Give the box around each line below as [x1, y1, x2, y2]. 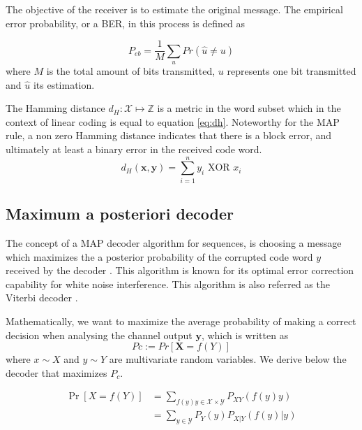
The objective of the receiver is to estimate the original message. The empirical [6, 2, 343, 16]
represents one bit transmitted [227, 64, 356, 78]
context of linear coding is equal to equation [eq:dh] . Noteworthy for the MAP [6, 114, 340, 129]
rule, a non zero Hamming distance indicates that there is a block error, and [6, 128, 332, 143]
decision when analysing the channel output [6, 327, 193, 342]
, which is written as [201, 327, 289, 342]
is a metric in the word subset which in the [157, 101, 341, 115]
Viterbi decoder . [6, 290, 78, 305]
